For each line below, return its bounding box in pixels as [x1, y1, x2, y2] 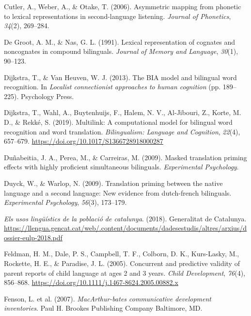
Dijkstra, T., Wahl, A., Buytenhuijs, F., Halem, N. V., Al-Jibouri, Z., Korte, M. [4, 107, 241, 117]
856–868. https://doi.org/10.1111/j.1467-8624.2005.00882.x [4, 277, 178, 287]
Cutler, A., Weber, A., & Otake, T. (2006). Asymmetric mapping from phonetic [4, 1, 241, 11]
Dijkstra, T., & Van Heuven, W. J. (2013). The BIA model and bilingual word [4, 72, 237, 82]
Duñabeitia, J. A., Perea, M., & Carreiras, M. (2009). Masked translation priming [4, 152, 247, 162]
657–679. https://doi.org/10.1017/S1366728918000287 [4, 136, 163, 146]
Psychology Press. [20, 91, 74, 101]
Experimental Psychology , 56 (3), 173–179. [4, 197, 127, 207]
